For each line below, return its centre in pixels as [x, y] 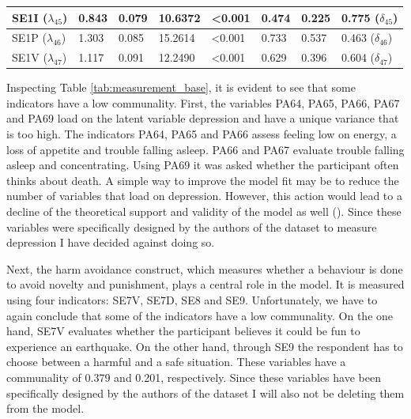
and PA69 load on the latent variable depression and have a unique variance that [203, 118]
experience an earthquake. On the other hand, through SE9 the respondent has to [205, 346]
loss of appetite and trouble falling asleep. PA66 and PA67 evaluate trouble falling [205, 149]
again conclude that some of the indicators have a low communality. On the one [200, 315]
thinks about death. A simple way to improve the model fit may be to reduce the [203, 180]
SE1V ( [30, 57]
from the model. [45, 408]
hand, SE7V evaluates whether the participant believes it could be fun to [183, 331]
